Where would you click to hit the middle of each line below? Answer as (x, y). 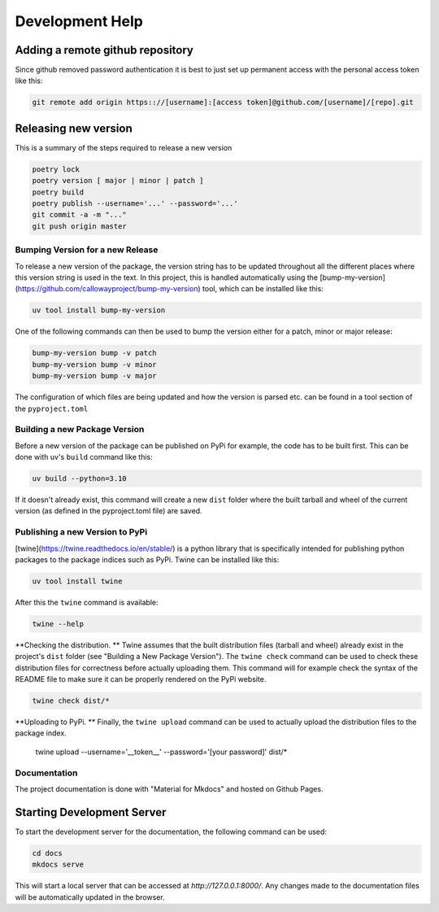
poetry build (58, 192)
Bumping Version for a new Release (87, 250)
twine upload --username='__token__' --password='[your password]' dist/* (161, 752)
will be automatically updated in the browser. (90, 897)
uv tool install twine (77, 581)
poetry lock (56, 169)
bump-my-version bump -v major (95, 376)
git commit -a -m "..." (80, 215)
